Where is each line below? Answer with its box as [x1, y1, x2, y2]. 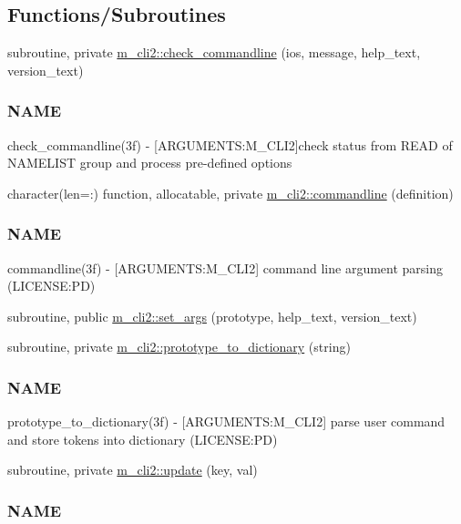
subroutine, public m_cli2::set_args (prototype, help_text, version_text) [7, 306, 417, 325]
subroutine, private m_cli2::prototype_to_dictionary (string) [7, 337, 351, 356]
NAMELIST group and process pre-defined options [7, 153, 292, 172]
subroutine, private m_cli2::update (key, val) [7, 460, 258, 479]
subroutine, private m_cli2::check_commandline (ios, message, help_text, [7, 43, 421, 62]
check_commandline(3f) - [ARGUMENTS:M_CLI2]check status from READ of [7, 135, 453, 154]
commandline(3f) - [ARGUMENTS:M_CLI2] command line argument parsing [7, 258, 444, 277]
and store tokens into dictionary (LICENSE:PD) [7, 429, 278, 448]
